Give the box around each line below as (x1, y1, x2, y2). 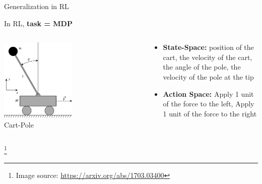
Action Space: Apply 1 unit (163, 88, 254, 99)
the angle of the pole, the (163, 62, 241, 72)
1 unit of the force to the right (163, 108, 257, 118)
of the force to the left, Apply (163, 98, 254, 109)
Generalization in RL (4, 1, 69, 11)
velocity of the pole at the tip (163, 71, 254, 82)
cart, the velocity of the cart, (163, 51, 252, 62)
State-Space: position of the (163, 42, 254, 52)
